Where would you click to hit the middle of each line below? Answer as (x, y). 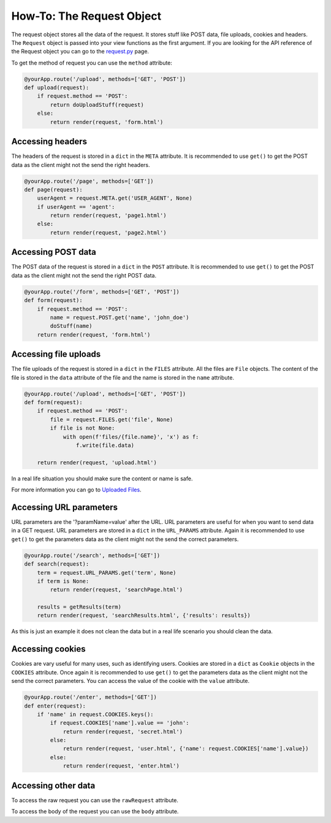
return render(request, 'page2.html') (108, 232)
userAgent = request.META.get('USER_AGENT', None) (115, 198)
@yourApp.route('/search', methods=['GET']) (92, 555)
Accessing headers (49, 142)
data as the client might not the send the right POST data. (84, 275)
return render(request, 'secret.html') (123, 731)
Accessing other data (53, 785)
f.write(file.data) (105, 445)
